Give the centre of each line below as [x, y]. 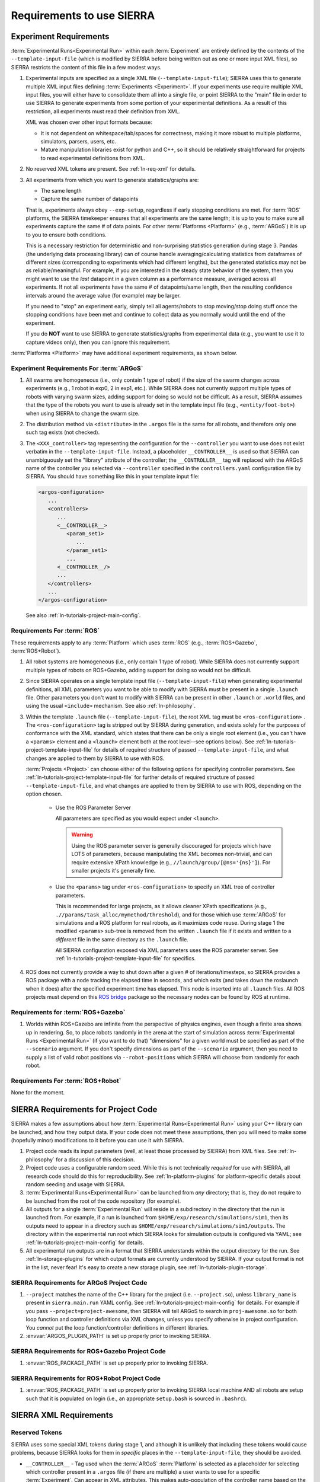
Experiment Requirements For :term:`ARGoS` [77, 368]
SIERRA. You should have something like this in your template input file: [113, 477]
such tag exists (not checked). [63, 432]
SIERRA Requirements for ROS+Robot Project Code [86, 1378]
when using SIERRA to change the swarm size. [83, 413]
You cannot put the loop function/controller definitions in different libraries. [117, 1327]
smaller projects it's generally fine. [113, 870]
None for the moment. [38, 1093]
